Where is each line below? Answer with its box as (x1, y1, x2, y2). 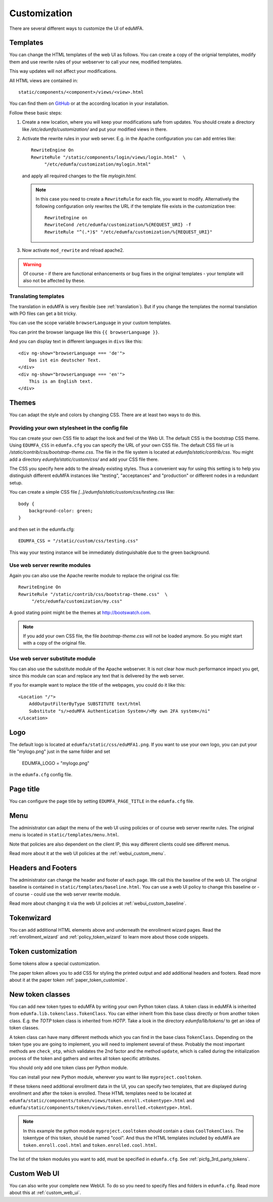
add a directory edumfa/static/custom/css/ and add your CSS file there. (9, 456, 159, 462)
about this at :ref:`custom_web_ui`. (9, 1190, 81, 1196)
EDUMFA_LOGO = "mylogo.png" (22, 760, 89, 766)
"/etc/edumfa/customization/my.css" (31, 598, 122, 604)
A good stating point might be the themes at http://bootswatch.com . (9, 610, 151, 616)
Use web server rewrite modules (9, 562, 91, 569)
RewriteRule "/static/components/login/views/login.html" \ (31, 154, 186, 160)
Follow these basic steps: (9, 109, 63, 116)
